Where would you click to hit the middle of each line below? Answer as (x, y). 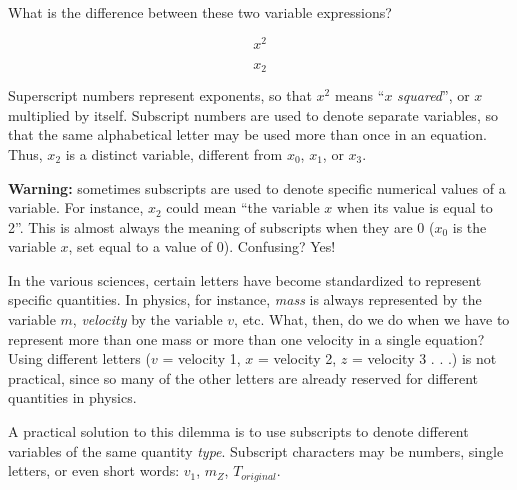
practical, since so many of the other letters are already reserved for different (243, 377)
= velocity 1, (201, 358)
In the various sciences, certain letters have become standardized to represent (245, 279)
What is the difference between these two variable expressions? (200, 12)
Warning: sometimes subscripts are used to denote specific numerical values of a (257, 187)
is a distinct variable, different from (174, 153)
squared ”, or (433, 95)
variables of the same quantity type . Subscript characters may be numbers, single (256, 450)
